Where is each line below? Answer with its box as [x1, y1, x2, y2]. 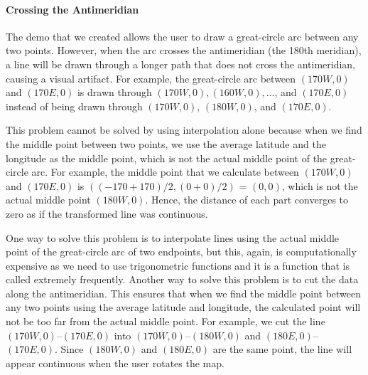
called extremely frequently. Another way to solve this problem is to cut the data [6, 272, 359, 287]
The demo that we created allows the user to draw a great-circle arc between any [6, 28, 359, 43]
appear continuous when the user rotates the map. [6, 355, 224, 370]
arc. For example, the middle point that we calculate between [31, 164, 299, 179]
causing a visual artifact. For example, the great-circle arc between [6, 70, 296, 85]
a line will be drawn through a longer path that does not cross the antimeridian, [6, 56, 356, 71]
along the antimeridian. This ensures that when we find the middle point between [6, 285, 362, 300]
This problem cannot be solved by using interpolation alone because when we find [6, 122, 362, 137]
